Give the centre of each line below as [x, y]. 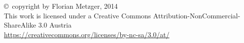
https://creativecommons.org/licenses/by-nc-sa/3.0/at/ [87, 34]
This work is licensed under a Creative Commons [78, 15]
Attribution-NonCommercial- [197, 15]
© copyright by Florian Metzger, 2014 [61, 6]
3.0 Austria [55, 25]
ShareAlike [20, 25]
